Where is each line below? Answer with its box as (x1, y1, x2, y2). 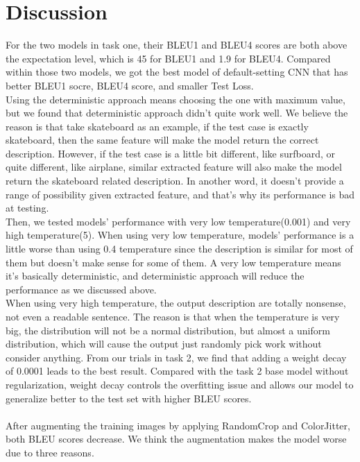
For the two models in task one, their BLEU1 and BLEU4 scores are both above (6, 37, 348, 52)
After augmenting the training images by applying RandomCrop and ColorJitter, (6, 418, 350, 432)
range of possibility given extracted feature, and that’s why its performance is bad (6, 187, 355, 201)
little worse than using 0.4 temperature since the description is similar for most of (6, 241, 353, 256)
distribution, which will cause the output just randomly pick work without (6, 336, 322, 351)
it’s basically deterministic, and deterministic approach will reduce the (6, 268, 305, 283)
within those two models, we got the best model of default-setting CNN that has (6, 65, 348, 79)
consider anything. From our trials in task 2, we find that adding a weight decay (6, 350, 347, 364)
